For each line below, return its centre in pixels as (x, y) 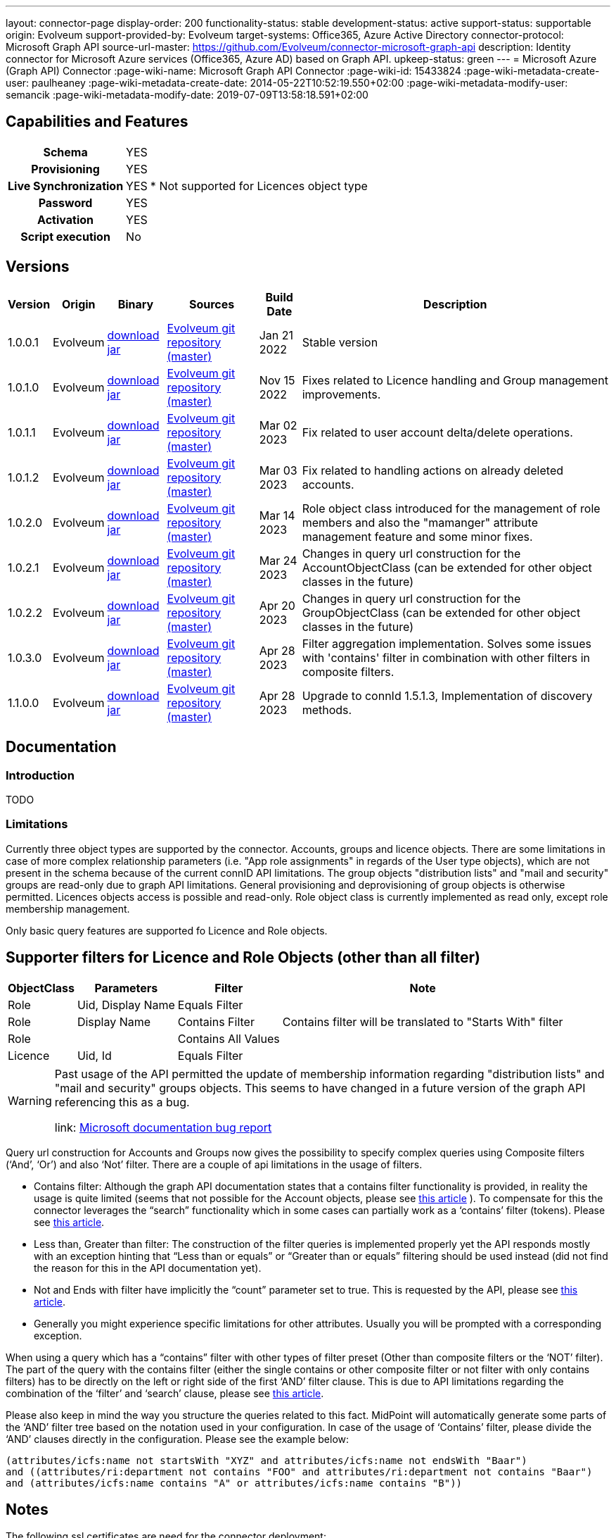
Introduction (40, 775)
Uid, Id (94, 1055)
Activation (65, 219)
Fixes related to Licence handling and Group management (455, 380)
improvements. (341, 394)
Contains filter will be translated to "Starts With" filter (423, 1021)
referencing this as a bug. (122, 1102)
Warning (30, 1100)
